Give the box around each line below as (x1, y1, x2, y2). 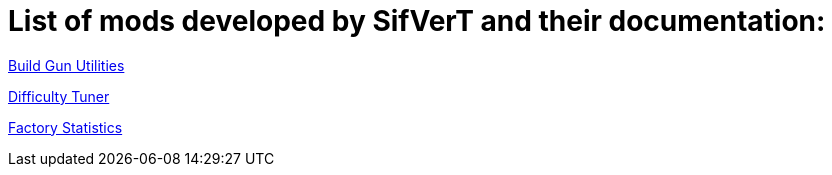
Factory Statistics (8, 118, 123, 136)
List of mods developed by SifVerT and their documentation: (8, 4, 826, 38)
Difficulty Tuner (8, 87, 110, 105)
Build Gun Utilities (8, 56, 125, 74)
